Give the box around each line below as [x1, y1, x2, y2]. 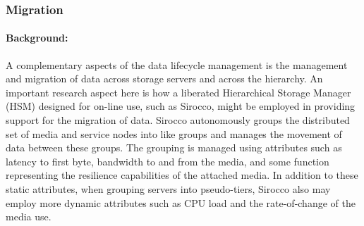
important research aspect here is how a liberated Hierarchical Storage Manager [6, 84, 351, 99]
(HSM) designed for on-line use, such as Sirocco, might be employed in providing [6, 99, 356, 113]
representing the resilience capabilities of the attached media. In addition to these [6, 168, 358, 182]
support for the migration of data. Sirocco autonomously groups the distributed [6, 113, 350, 127]
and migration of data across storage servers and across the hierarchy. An [6, 71, 323, 86]
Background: [6, 30, 68, 45]
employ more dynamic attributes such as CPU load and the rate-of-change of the [6, 195, 356, 210]
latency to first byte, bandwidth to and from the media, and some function [6, 153, 329, 168]
